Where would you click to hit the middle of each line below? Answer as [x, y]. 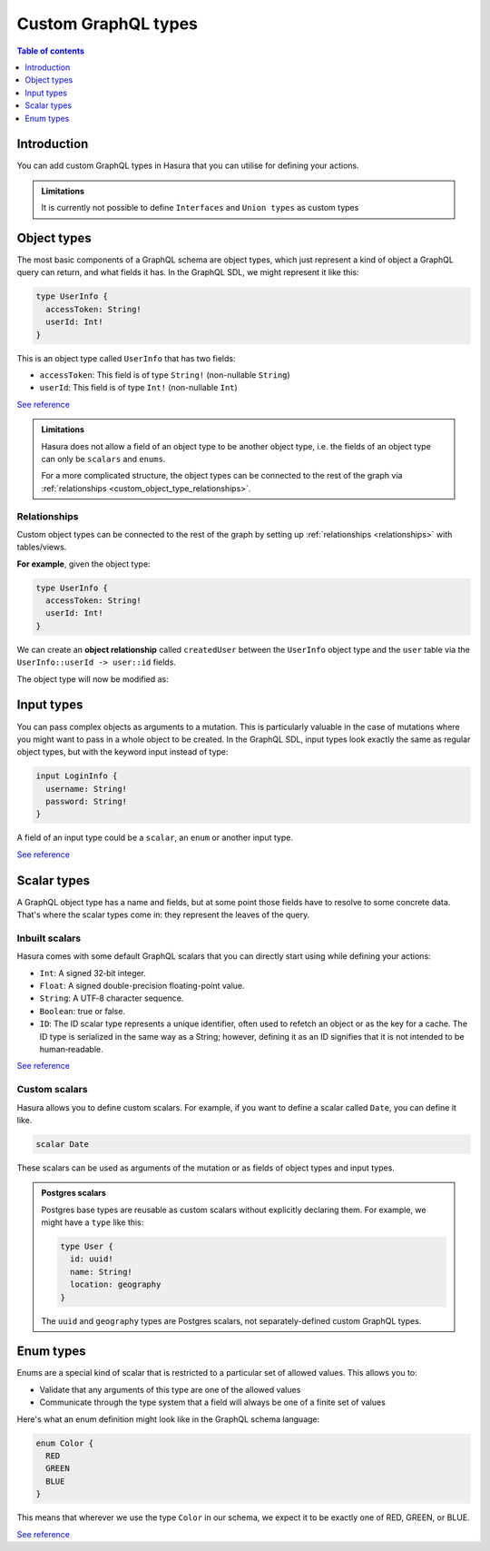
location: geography [115, 1284]
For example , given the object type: [83, 564]
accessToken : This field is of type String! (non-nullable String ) [165, 375]
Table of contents [51, 51]
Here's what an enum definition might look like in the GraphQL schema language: [168, 1419]
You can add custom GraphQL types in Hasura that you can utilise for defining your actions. [188, 166]
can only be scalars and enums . [103, 459]
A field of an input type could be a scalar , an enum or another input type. [155, 838]
